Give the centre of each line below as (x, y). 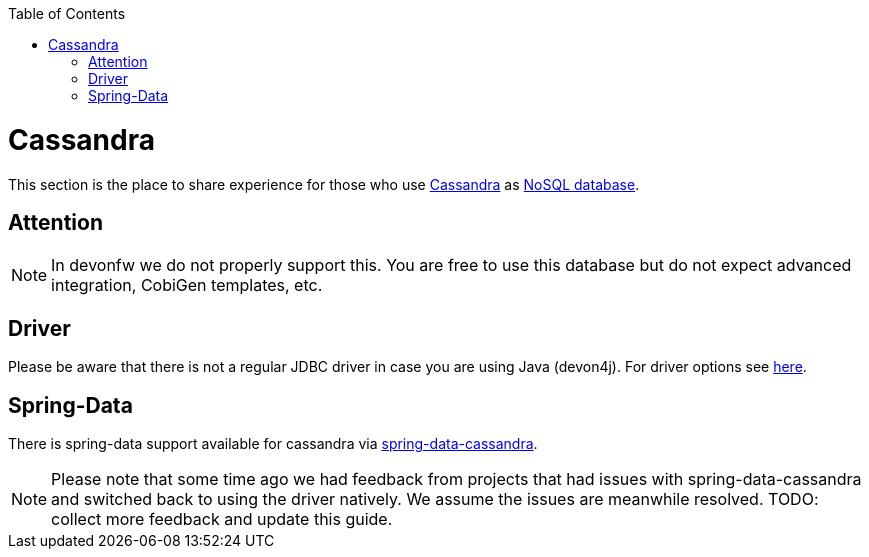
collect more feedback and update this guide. (222, 519)
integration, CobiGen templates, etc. (187, 285)
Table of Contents (67, 13)
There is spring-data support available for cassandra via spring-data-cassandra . (273, 444)
